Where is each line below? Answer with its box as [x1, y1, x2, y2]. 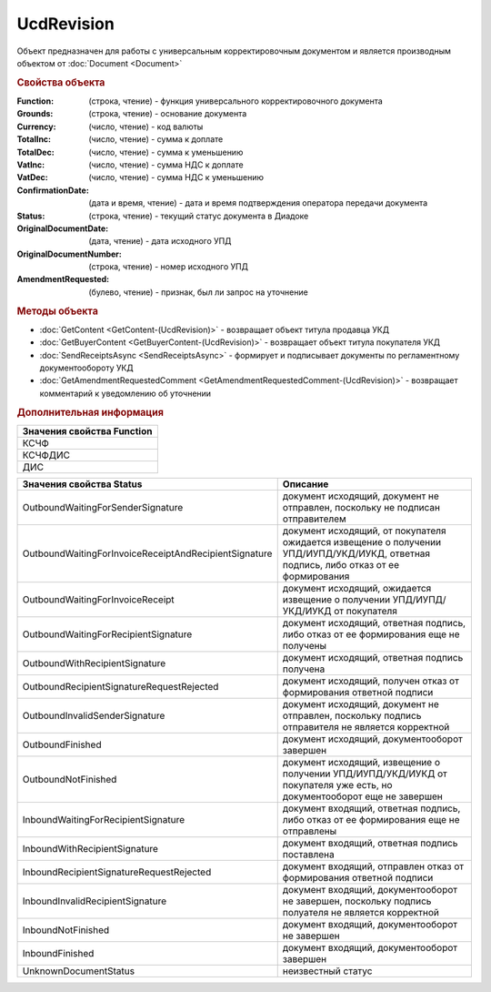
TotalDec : [16, 147, 55, 157]
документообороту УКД [39, 362, 134, 373]
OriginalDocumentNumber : [16, 248, 122, 259]
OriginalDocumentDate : [16, 223, 109, 234]
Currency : [16, 121, 56, 132]
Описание [282, 478, 329, 491]
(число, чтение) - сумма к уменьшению [88, 147, 244, 157]
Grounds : [16, 108, 54, 119]
